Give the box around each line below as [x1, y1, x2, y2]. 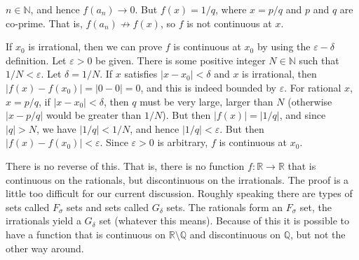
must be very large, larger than [140, 94, 273, 108]
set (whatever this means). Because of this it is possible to [99, 213, 350, 228]
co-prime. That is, [6, 15, 83, 30]
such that [299, 52, 339, 67]
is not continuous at [187, 15, 272, 30]
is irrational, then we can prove [28, 39, 163, 54]
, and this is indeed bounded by [140, 80, 276, 94]
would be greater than [46, 108, 142, 122]
